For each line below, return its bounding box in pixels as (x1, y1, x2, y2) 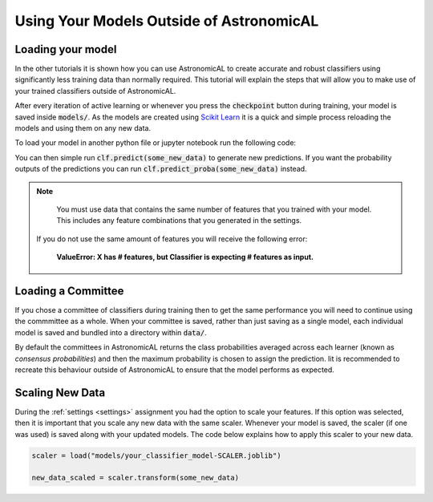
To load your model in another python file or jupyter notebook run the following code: (14, 138, 297, 148)
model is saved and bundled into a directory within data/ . (14, 327, 208, 337)
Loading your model (14, 43, 117, 56)
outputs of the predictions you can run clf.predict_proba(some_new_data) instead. (14, 164, 308, 174)
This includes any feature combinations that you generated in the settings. (56, 216, 302, 225)
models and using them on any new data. (14, 123, 152, 133)
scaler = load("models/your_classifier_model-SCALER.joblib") (31, 451, 281, 460)
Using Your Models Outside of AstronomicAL (14, 12, 319, 30)
